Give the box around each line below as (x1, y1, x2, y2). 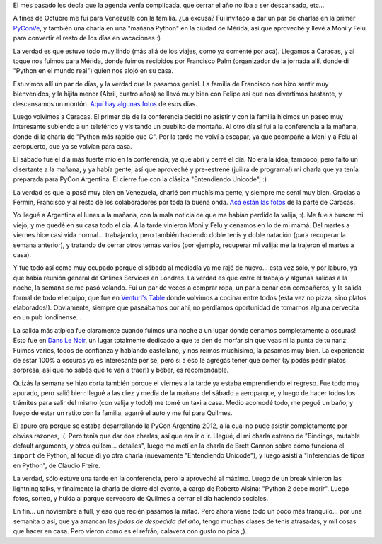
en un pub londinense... (13, 313, 82, 322)
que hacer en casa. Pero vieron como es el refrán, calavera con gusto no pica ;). (13, 527, 248, 535)
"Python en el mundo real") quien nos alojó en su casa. (13, 67, 173, 75)
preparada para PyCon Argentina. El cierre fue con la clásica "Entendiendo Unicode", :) (13, 175, 267, 183)
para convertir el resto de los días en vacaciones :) (13, 34, 161, 42)
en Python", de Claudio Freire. (13, 461, 100, 470)
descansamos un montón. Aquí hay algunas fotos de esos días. (13, 99, 197, 108)
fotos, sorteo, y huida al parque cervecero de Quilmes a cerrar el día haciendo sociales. (13, 494, 269, 502)
